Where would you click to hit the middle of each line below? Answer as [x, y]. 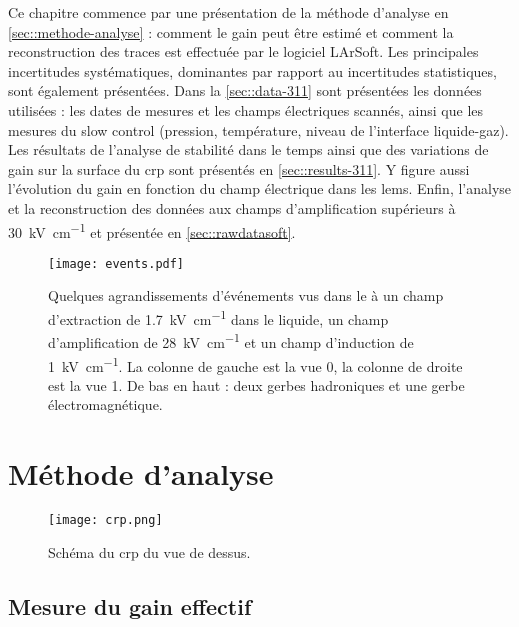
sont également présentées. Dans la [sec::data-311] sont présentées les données [245, 90]
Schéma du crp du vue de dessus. [149, 551]
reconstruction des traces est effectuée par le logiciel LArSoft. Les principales [243, 51]
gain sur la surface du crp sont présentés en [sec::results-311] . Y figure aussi [239, 168]
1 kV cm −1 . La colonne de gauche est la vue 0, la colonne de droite [255, 364]
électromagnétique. [105, 404]
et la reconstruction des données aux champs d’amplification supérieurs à [232, 207]
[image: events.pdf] [116, 263]
